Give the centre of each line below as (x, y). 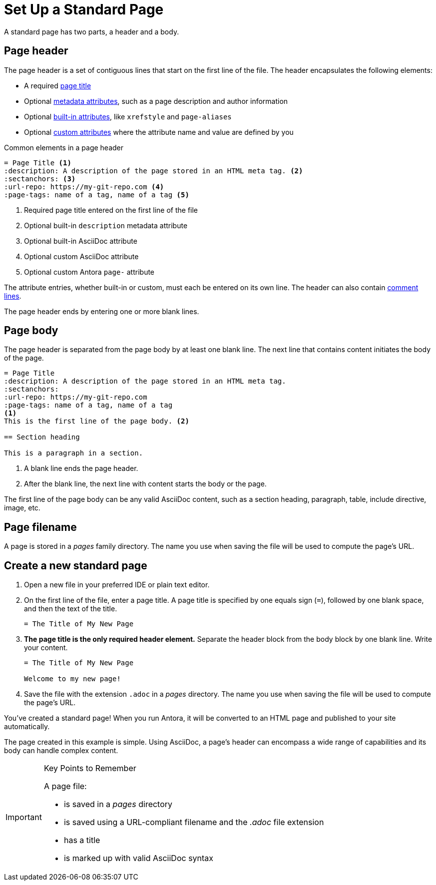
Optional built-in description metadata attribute (106, 225)
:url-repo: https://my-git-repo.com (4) (84, 187)
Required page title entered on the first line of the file (111, 210)
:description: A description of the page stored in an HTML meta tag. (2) (154, 171)
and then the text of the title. (71, 609)
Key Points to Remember (90, 768)
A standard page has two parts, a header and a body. (92, 31)
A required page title (58, 85)
